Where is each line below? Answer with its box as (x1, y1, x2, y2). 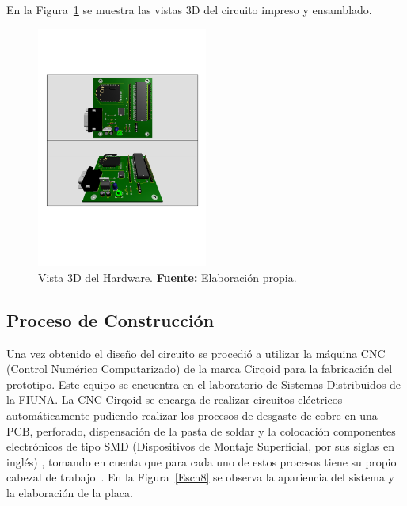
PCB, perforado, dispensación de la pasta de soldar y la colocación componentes (6, 422, 396, 439)
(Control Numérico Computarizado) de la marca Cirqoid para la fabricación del (6, 360, 393, 377)
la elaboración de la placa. (6, 484, 133, 500)
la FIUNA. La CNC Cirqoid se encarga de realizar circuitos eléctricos (6, 391, 343, 408)
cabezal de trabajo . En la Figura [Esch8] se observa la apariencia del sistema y (6, 469, 394, 485)
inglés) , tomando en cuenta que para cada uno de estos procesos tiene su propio (6, 453, 397, 470)
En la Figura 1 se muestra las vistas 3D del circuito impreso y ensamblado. (6, 2, 372, 17)
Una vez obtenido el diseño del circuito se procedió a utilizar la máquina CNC (6, 344, 386, 361)
